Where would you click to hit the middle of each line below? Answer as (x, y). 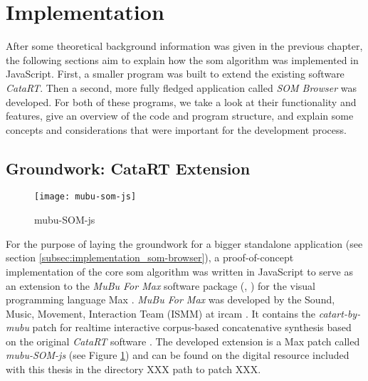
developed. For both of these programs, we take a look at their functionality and (181, 101)
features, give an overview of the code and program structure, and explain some (180, 116)
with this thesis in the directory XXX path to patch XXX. (133, 369)
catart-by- (340, 313)
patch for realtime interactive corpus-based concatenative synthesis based (192, 327)
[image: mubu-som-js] (85, 197)
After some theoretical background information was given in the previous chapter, (184, 46)
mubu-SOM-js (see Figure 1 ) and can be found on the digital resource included (178, 355)
